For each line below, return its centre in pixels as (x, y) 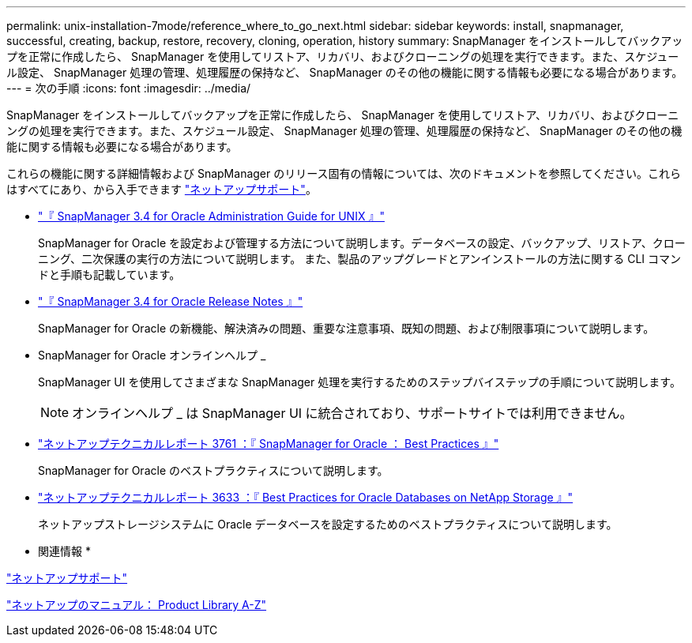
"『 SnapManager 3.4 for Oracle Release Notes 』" (171, 301)
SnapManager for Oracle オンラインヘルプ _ (152, 355)
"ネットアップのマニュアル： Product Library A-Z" (137, 605)
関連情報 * (64, 551)
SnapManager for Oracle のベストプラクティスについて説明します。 (213, 470)
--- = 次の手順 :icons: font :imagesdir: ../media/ (129, 88)
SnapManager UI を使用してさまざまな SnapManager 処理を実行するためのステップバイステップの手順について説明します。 (359, 382)
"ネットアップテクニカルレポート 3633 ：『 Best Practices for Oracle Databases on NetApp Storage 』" (306, 497)
